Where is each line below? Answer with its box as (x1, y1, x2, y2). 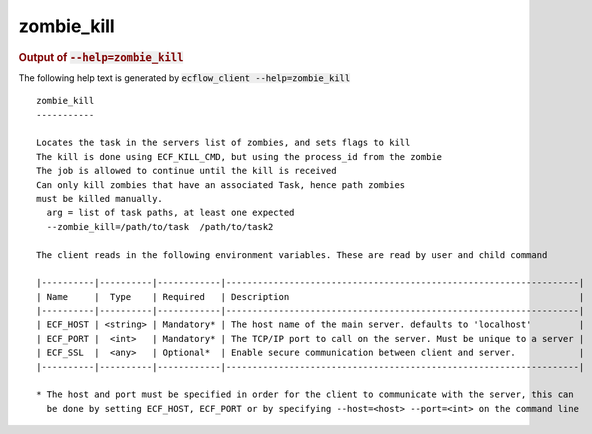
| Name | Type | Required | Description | (36, 291, 585, 302)
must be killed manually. (36, 193, 164, 204)
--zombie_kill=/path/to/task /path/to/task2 (46, 221, 274, 232)
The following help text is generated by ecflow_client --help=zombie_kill (18, 71, 351, 84)
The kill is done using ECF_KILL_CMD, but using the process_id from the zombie (36, 151, 443, 162)
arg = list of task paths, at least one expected (46, 207, 295, 219)
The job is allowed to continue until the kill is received (36, 165, 337, 177)
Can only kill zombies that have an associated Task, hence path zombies (36, 179, 406, 190)
